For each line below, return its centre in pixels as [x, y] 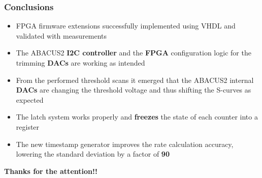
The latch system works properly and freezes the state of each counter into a [137, 117]
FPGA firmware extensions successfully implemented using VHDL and [126, 26]
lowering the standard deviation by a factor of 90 [93, 154]
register [28, 126]
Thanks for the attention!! [51, 171]
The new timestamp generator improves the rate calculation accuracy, [125, 144]
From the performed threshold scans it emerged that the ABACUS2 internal [135, 80]
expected [30, 99]
